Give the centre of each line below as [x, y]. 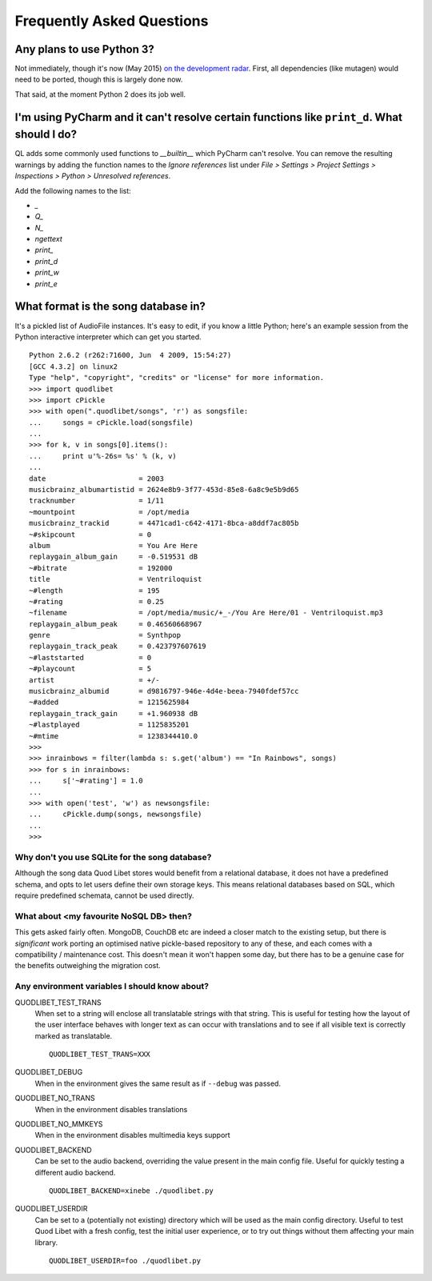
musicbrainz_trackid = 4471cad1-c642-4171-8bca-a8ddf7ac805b [164, 523]
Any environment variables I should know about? [112, 987]
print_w [47, 273]
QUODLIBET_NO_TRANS [55, 1098]
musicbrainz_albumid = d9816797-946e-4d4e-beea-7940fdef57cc [164, 691]
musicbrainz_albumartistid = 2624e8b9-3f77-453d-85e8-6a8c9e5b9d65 [164, 490]
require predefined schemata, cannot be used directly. [104, 895]
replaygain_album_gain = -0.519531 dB [114, 557]
